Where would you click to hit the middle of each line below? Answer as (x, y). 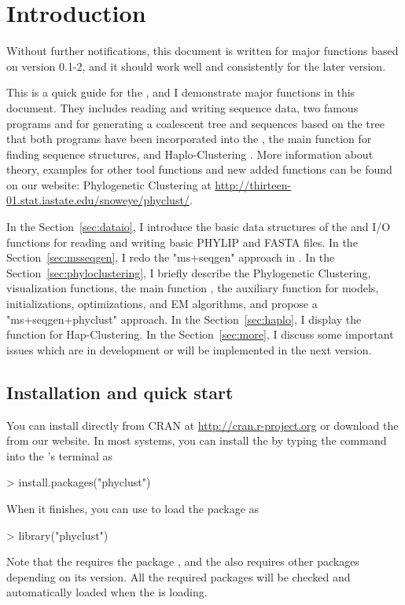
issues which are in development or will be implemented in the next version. (189, 349)
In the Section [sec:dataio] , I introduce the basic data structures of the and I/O (199, 227)
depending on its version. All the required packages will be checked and (179, 576)
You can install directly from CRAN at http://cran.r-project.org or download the (202, 425)
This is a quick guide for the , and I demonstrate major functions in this (181, 92)
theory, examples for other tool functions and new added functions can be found (199, 169)
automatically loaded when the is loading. (107, 592)
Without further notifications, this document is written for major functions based (202, 51)
